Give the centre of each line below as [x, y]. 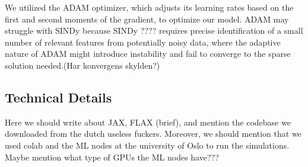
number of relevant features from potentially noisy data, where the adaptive [143, 42]
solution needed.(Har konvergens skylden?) [82, 65]
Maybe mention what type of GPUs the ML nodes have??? [112, 157]
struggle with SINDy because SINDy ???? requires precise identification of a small [154, 30]
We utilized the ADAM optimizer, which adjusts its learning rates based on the [149, 7]
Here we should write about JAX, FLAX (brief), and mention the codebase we [148, 122]
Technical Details [58, 97]
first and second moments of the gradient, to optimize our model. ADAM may [147, 19]
